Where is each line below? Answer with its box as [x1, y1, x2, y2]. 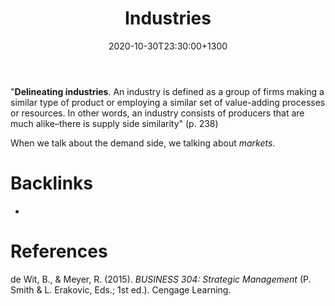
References [10, 240, 108, 263]
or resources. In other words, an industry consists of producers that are [10, 107, 305, 119]
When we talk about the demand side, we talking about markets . [10, 137, 276, 149]
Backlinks [10, 172, 94, 195]
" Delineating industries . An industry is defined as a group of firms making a [10, 85, 325, 97]
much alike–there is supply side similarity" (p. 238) [10, 117, 219, 129]
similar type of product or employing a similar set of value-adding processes [10, 96, 326, 108]
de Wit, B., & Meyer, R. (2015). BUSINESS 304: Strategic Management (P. [10, 273, 312, 285]
